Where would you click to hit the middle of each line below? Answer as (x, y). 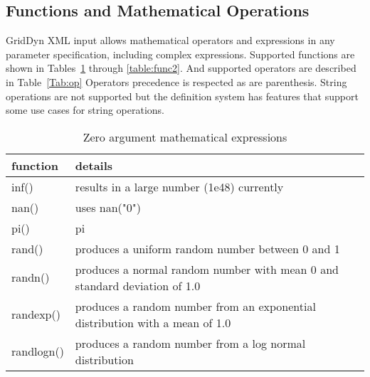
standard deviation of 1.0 (138, 285)
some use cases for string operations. (85, 110)
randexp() (36, 314)
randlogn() (38, 351)
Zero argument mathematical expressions (185, 137)
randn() (31, 277)
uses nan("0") (108, 207)
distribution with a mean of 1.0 (153, 322)
